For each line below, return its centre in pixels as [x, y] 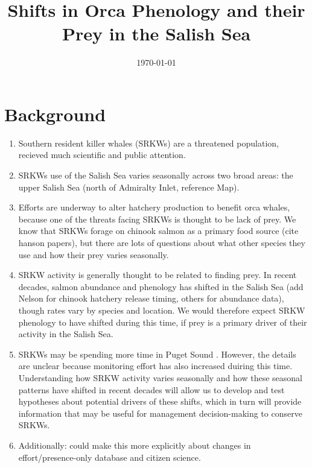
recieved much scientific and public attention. [102, 155]
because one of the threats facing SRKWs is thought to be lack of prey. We [157, 219]
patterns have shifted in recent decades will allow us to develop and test [151, 389]
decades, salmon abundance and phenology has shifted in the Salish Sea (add [161, 286]
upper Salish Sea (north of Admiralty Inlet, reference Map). [129, 187]
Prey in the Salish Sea [156, 33]
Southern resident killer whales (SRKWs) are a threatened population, [148, 143]
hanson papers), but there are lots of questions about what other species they [162, 242]
